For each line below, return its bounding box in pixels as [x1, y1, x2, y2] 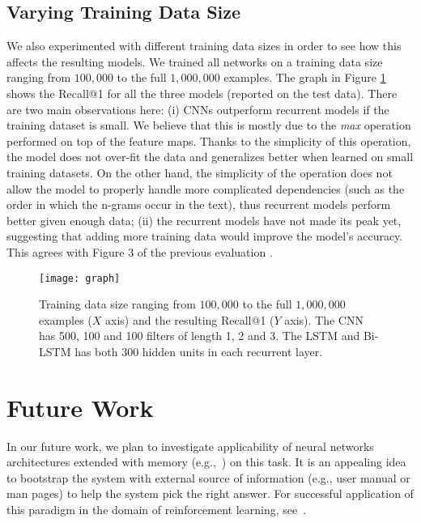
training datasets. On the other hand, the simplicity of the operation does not [6, 164, 393, 181]
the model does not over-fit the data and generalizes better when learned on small [6, 148, 414, 165]
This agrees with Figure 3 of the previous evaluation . [6, 243, 273, 260]
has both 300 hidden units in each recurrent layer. [74, 342, 323, 359]
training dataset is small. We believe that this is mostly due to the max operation [6, 117, 411, 134]
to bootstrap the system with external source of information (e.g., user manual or [6, 469, 410, 486]
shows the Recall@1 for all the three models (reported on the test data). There [6, 84, 398, 101]
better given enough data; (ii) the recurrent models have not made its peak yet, [6, 211, 402, 228]
